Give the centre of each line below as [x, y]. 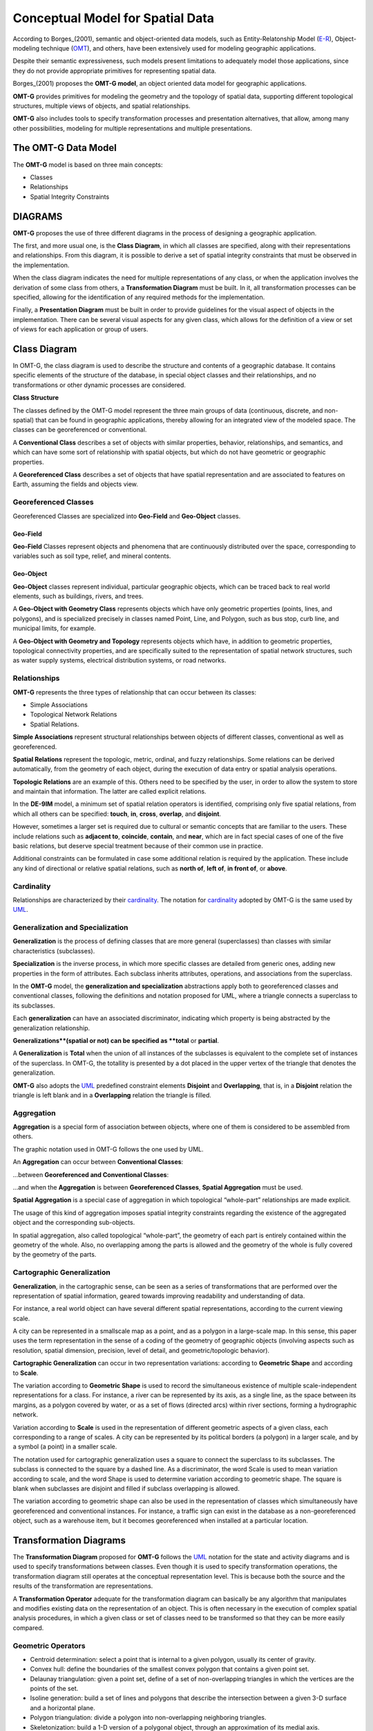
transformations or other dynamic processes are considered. [99, 385]
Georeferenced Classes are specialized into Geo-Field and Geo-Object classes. [127, 516]
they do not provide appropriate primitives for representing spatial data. [115, 71]
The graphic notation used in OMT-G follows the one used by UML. [108, 1149]
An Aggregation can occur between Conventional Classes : [98, 1162]
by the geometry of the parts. [55, 1255]
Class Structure [36, 397]
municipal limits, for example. [54, 628]
